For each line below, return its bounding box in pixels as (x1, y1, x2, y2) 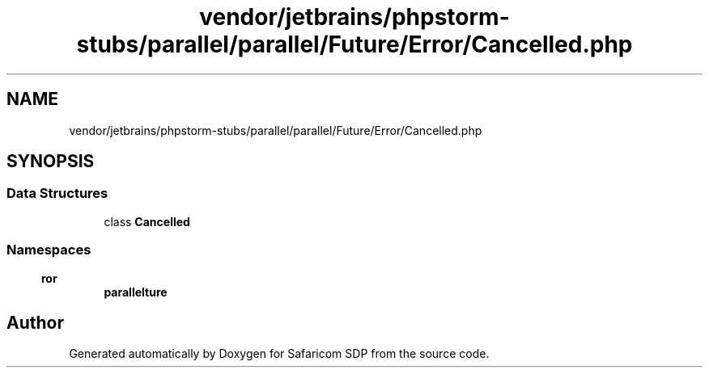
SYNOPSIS (6, 151, 95, 172)
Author (6, 312, 64, 333)
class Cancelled (104, 214, 190, 229)
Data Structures (6, 185, 108, 202)
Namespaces (6, 242, 91, 258)
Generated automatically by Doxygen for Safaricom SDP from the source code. (69, 347, 490, 361)
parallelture (104, 284, 168, 299)
